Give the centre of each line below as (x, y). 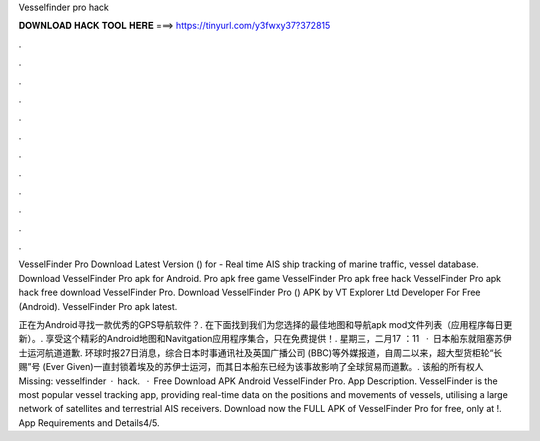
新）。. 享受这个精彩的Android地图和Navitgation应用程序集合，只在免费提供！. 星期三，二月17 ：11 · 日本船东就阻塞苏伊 (265, 339)
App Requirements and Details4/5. (89, 422)
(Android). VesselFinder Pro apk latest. (98, 306)
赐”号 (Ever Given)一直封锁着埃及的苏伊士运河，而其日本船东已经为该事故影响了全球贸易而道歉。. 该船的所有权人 (251, 367)
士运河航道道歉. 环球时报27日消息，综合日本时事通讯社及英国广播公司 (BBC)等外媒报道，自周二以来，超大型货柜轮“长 (260, 352)
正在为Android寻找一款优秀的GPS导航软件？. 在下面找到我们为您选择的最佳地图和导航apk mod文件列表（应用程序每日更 (265, 325)
